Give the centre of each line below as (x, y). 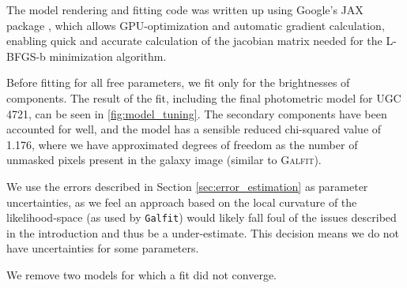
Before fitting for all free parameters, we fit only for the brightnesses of (178, 82)
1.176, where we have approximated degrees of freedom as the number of (182, 144)
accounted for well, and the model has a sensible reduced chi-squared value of (194, 129)
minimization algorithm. (108, 56)
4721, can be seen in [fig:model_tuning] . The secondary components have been (197, 113)
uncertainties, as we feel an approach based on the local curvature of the (182, 202)
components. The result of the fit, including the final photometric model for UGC (204, 97)
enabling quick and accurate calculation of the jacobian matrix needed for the (194, 41)
